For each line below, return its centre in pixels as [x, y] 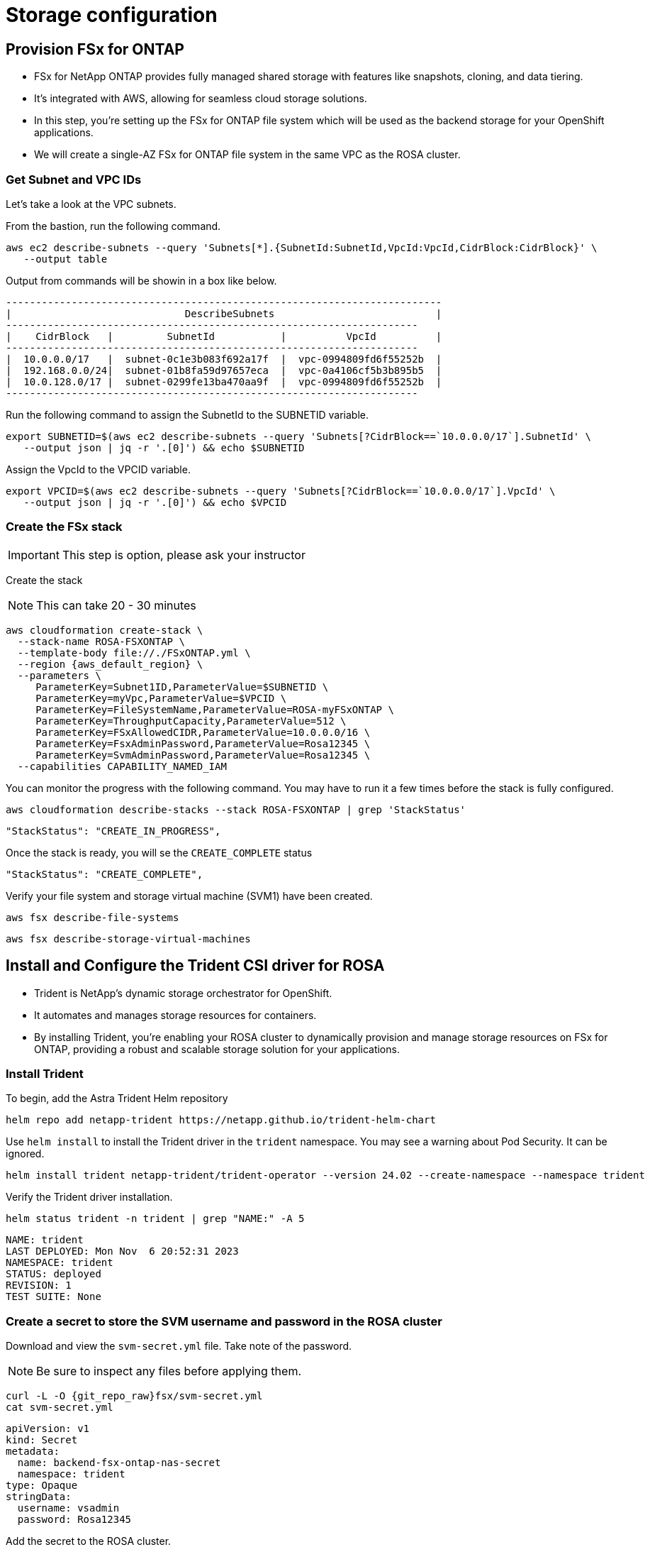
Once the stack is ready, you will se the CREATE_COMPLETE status [159, 852]
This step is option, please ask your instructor [184, 555]
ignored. [25, 1154]
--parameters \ [59, 675]
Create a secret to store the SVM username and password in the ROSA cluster [224, 1321]
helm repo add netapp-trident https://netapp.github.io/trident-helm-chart [221, 1120]
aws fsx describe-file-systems [93, 917]
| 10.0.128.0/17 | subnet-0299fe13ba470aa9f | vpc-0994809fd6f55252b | [224, 381]
